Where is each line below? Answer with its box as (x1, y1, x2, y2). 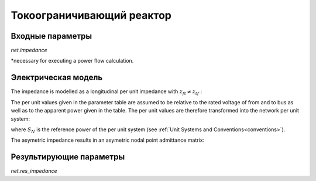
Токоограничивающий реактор (11, 9, 172, 22)
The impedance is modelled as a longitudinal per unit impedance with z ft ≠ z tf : (11, 88, 202, 97)
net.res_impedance (11, 168, 58, 175)
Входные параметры (11, 31, 92, 41)
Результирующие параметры (11, 152, 125, 162)
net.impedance (11, 47, 47, 54)
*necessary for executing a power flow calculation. (11, 57, 134, 64)
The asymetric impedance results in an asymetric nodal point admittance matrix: (11, 136, 205, 144)
